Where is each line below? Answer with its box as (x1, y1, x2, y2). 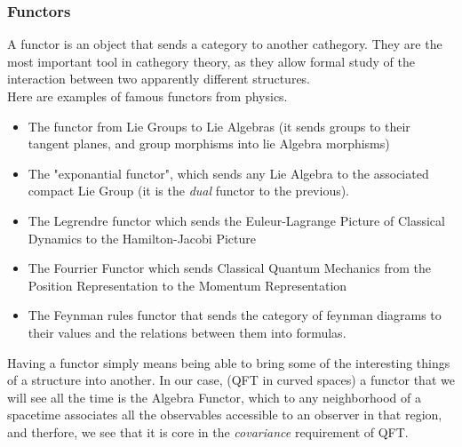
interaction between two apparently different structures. (7, 69, 311, 88)
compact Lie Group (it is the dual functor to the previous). (28, 181, 350, 200)
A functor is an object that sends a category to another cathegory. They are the (7, 35, 442, 53)
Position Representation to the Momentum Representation (28, 275, 347, 294)
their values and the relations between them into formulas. (28, 323, 346, 341)
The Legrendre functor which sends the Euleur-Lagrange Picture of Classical (28, 211, 445, 229)
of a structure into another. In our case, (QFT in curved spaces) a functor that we (7, 371, 455, 389)
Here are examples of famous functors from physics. (7, 87, 288, 105)
